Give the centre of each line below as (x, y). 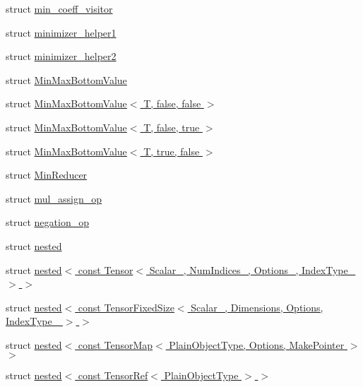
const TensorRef (113, 375)
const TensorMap (115, 344)
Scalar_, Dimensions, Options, (257, 307)
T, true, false (172, 151)
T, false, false (172, 103)
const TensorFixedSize (126, 307)
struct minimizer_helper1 (61, 32)
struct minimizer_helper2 (61, 56)
